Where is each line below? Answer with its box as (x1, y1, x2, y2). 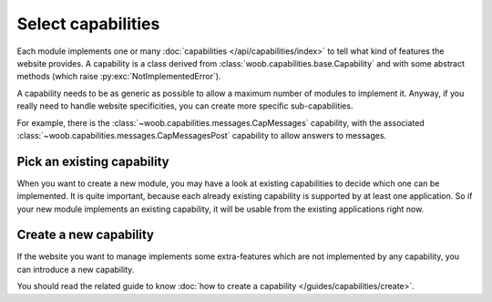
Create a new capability (16, 227, 155, 243)
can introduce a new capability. (16, 264, 135, 275)
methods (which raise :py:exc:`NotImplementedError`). (16, 71, 221, 82)
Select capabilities (16, 14, 160, 34)
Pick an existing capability (16, 153, 169, 169)
